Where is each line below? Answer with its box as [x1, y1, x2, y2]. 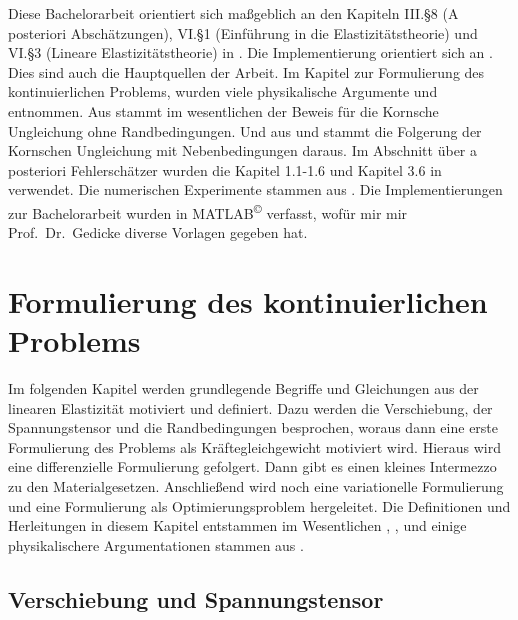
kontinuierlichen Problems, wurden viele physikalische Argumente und [8, 81, 438, 102]
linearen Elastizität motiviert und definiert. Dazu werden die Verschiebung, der [8, 397, 493, 418]
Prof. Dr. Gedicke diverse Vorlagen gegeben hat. [8, 222, 308, 243]
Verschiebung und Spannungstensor [8, 583, 384, 614]
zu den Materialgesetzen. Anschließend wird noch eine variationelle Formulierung [8, 476, 504, 497]
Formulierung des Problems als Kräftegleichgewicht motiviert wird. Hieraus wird [8, 436, 501, 457]
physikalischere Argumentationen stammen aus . [8, 534, 304, 555]
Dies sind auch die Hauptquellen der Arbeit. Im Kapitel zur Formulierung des [8, 61, 485, 82]
